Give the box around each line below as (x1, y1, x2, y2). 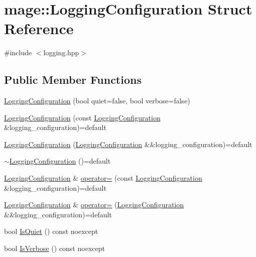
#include (4, 47, 32, 58)
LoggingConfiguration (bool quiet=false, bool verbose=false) (4, 95, 190, 106)
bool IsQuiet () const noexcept (4, 226, 98, 236)
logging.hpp (43, 47, 79, 58)
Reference (4, 18, 74, 39)
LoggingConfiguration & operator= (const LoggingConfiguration (4, 173, 202, 183)
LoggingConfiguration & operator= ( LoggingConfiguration (4, 199, 184, 210)
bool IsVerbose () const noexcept (4, 243, 105, 253)
